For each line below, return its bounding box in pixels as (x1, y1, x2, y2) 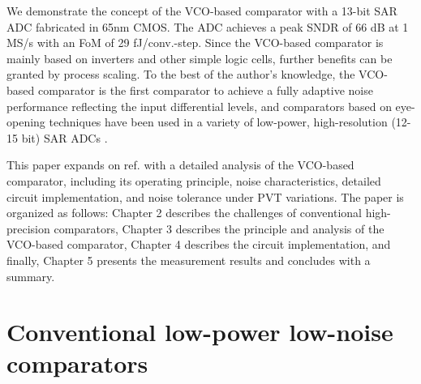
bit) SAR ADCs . (21, 129, 108, 146)
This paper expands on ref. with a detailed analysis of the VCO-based (6, 156, 354, 173)
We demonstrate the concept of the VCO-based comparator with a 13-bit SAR (6, 2, 397, 19)
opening (6, 113, 45, 130)
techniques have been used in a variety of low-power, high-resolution (49, 113, 388, 130)
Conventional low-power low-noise (6, 315, 393, 348)
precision (6, 220, 50, 237)
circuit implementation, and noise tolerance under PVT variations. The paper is (6, 188, 404, 205)
